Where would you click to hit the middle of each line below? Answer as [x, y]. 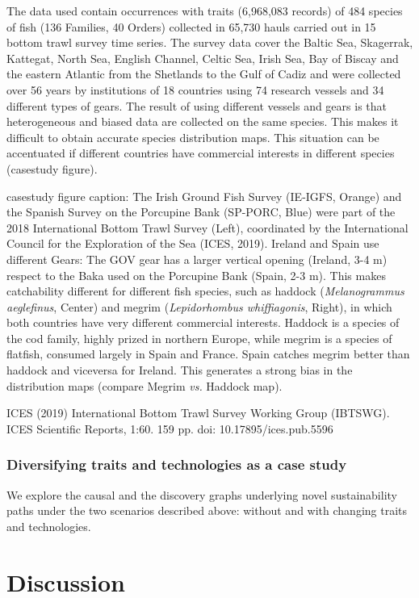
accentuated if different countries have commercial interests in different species [201, 153]
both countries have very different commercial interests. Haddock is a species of [203, 322]
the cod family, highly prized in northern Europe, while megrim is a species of [199, 338]
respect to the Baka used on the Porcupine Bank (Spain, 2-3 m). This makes [196, 275]
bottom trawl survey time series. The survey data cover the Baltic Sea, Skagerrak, [210, 42]
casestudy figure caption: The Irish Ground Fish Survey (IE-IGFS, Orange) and [204, 196]
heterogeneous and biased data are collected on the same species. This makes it [203, 121]
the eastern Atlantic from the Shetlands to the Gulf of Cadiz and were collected [204, 74]
